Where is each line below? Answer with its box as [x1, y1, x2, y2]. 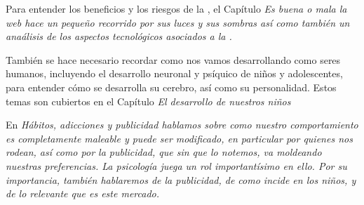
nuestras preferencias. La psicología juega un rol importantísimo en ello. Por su [6, 158, 347, 173]
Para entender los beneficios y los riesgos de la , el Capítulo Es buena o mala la [6, 1, 347, 15]
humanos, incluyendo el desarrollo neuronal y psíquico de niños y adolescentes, [6, 66, 343, 81]
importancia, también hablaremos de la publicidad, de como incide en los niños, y [6, 172, 356, 187]
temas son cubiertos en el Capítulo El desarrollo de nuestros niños [6, 93, 291, 108]
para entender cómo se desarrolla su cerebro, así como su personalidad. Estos [6, 79, 337, 94]
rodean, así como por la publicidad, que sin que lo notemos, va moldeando [6, 145, 322, 159]
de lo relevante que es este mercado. [6, 186, 160, 201]
